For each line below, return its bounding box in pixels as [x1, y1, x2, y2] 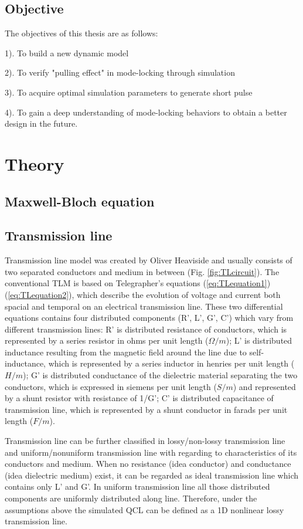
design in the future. [5, 117, 78, 130]
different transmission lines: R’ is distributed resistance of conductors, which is [5, 323, 287, 335]
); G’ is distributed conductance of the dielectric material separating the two [22, 369, 298, 381]
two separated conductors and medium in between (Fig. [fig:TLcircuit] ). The [5, 265, 280, 277]
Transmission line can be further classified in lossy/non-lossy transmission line [5, 435, 285, 447]
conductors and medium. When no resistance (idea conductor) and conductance [5, 457, 291, 470]
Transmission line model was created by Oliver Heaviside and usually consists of [5, 254, 292, 266]
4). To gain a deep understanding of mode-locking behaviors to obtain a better [5, 106, 287, 118]
